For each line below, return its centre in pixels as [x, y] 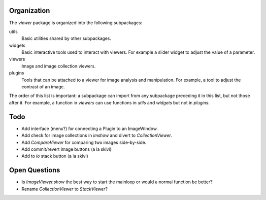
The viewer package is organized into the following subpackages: [76, 23]
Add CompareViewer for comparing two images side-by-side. [84, 142]
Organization [30, 11]
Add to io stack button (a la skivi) [55, 156]
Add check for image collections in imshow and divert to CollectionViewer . [97, 135]
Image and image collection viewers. [59, 66]
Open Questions [34, 170]
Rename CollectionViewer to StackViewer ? [65, 189]
